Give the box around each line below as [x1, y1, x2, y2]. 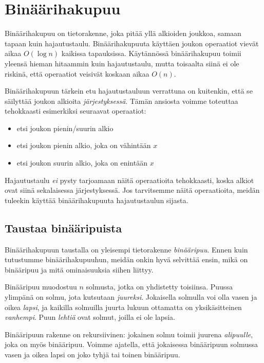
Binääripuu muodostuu [5, 281, 77, 292]
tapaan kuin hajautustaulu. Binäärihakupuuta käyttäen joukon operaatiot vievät [5, 38, 259, 48]
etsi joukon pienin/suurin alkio [16, 122, 114, 133]
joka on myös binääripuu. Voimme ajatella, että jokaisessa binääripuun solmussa [5, 339, 258, 350]
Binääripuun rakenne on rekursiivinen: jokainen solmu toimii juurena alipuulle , [5, 329, 253, 339]
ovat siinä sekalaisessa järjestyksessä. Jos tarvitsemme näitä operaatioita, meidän [5, 185, 260, 195]
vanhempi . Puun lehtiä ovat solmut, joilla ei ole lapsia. [5, 312, 175, 322]
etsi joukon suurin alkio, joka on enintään [16, 157, 147, 168]
